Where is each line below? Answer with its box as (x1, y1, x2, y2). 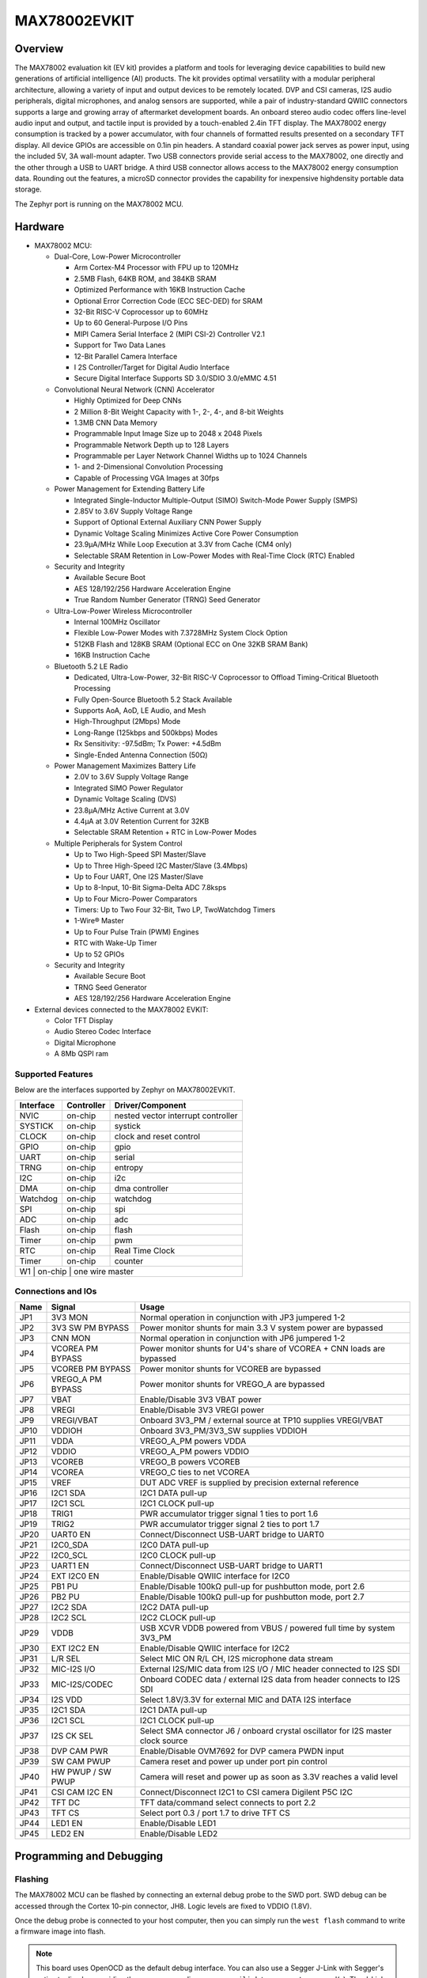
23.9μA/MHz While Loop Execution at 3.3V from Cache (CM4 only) (74, 540, 293, 549)
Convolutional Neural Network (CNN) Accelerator (54, 385, 215, 394)
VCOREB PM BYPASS (51, 1363, 131, 1374)
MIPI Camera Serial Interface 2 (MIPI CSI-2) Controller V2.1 (74, 329, 265, 339)
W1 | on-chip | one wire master (19, 1266, 134, 1277)
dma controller (114, 1183, 169, 1194)
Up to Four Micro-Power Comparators (74, 894, 198, 904)
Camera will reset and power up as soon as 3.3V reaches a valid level (139, 1771, 399, 1783)
